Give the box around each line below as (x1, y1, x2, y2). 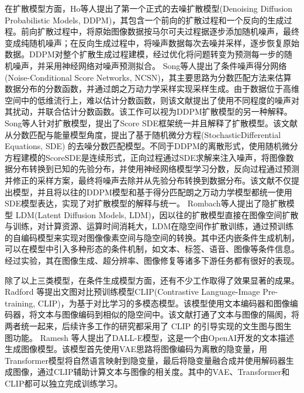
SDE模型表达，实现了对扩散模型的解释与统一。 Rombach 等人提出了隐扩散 (5, 197, 286, 209)
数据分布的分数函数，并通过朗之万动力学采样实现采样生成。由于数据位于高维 (5, 82, 299, 95)
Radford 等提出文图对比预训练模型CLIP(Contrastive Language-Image (5, 285, 260, 298)
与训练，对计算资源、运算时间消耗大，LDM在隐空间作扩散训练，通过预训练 (5, 220, 294, 232)
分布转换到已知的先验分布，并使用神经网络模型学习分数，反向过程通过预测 (12, 163, 299, 175)
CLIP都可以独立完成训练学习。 (5, 377, 123, 389)
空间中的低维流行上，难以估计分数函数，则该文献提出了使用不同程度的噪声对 (5, 94, 299, 106)
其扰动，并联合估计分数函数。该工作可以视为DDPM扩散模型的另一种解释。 (5, 105, 292, 118)
